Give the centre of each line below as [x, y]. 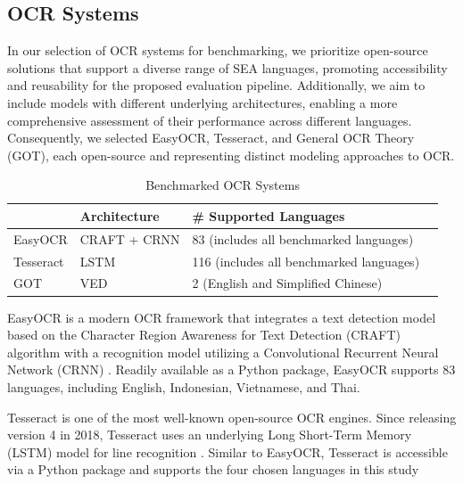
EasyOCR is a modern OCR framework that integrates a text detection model [222, 317]
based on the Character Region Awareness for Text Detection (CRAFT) [204, 335]
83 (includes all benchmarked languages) [303, 238]
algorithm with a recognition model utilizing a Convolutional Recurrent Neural [223, 352]
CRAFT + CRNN [130, 238]
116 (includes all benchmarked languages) [306, 261]
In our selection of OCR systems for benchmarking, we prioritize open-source [218, 50]
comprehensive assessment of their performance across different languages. [210, 120]
